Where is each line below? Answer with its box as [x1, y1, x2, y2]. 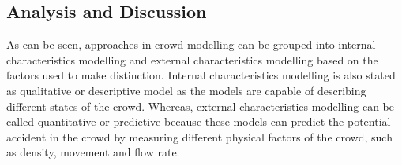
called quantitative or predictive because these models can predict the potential [6, 113, 391, 130]
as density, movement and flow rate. [6, 144, 180, 160]
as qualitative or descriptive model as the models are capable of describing [6, 82, 366, 98]
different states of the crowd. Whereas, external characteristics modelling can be [6, 97, 394, 114]
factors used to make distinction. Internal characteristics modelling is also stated [6, 67, 396, 83]
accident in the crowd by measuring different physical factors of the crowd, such [6, 128, 393, 145]
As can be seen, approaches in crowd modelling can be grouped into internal [6, 36, 376, 53]
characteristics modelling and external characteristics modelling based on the [6, 51, 378, 68]
